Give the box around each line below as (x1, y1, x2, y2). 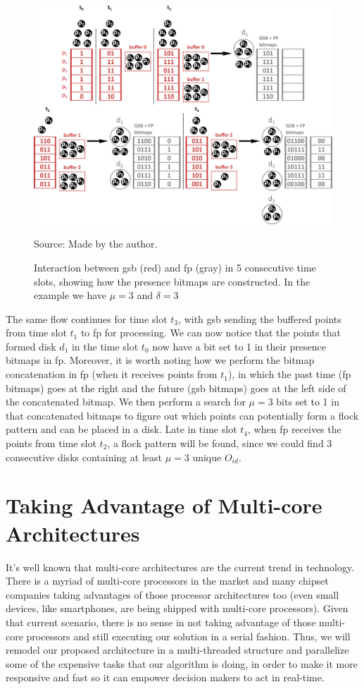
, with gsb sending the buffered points (178, 311, 341, 326)
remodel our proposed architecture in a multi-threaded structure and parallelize (6, 642, 349, 657)
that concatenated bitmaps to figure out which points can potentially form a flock (6, 408, 359, 422)
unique (192, 449, 222, 464)
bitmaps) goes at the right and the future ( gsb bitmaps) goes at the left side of (6, 380, 346, 395)
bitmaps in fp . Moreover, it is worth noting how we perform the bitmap (6, 353, 315, 367)
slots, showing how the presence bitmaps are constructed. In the (34, 274, 310, 288)
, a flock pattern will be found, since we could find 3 (107, 436, 332, 451)
